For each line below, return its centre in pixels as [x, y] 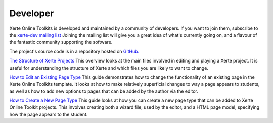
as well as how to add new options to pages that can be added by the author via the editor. [104, 91]
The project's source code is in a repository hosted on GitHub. [74, 51]
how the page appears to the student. [49, 114]
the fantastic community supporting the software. [61, 42]
